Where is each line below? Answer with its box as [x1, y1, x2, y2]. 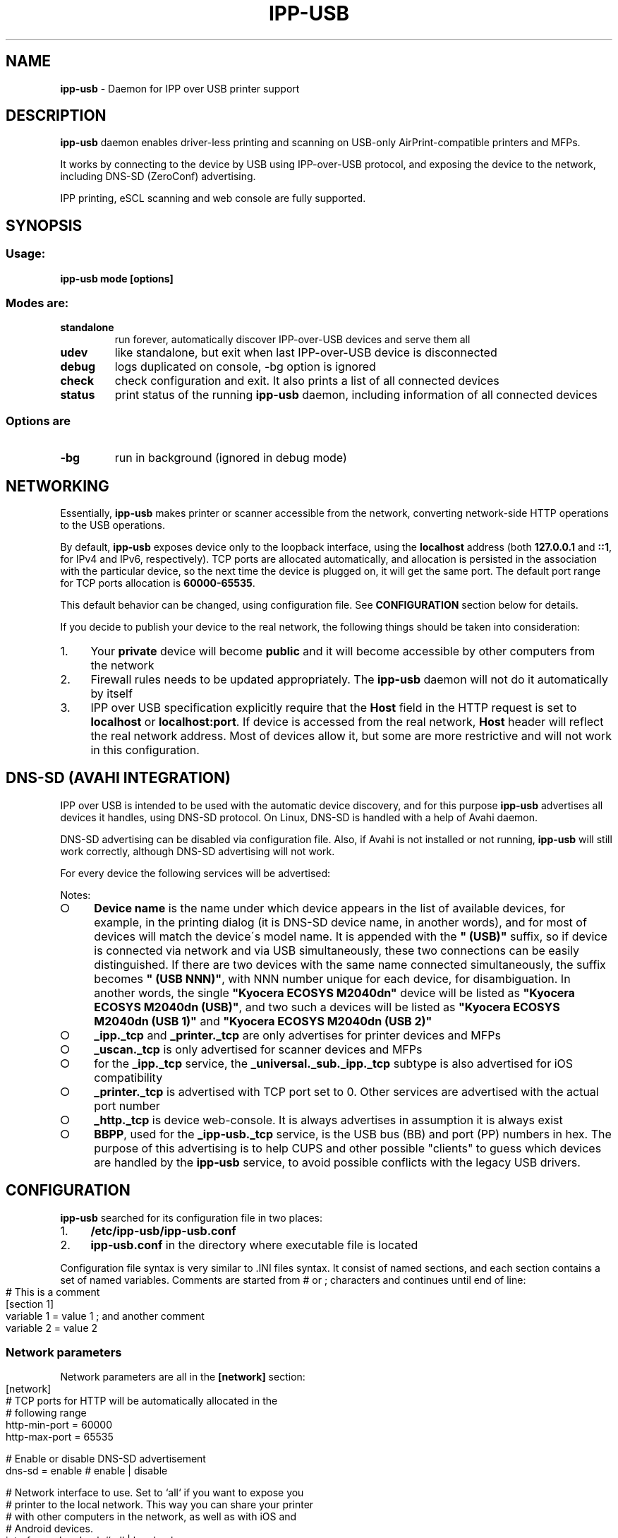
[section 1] [6, 1297, 54, 1310]
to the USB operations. [60, 519, 165, 531]
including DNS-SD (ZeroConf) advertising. [60, 170, 256, 183]
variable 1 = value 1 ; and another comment [6, 1309, 205, 1322]
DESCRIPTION [6, 107, 107, 125]
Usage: [6, 246, 46, 261]
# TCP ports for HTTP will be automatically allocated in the [6, 1395, 278, 1407]
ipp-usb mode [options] [60, 272, 174, 285]
